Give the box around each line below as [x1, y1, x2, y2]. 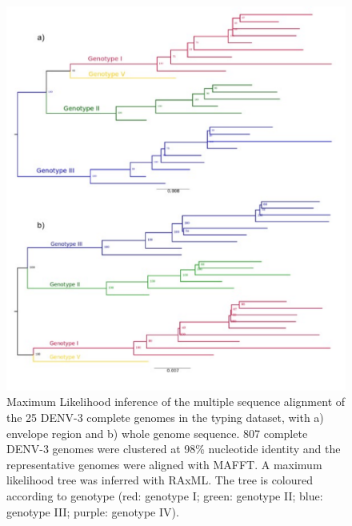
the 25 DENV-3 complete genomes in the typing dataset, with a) [6, 408, 324, 425]
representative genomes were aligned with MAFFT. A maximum [6, 456, 322, 472]
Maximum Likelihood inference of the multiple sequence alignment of [6, 393, 346, 410]
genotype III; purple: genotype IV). [6, 503, 179, 520]
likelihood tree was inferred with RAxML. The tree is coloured [6, 472, 314, 488]
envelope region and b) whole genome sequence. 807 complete [6, 424, 308, 441]
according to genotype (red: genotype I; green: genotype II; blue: [6, 487, 323, 504]
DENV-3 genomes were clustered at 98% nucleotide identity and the [6, 440, 341, 457]
